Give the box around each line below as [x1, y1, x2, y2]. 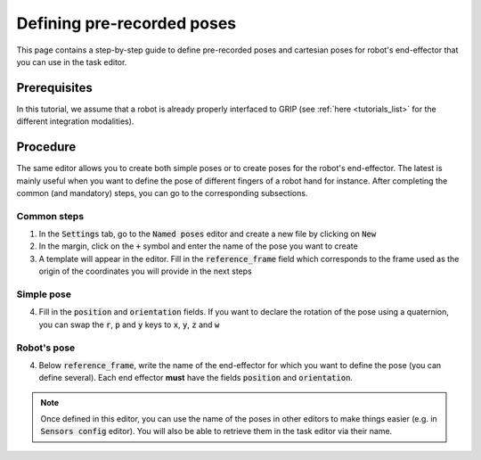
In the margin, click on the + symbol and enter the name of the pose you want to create [38, 241, 358, 251]
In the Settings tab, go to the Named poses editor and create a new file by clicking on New [38, 228, 377, 240]
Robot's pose [16, 341, 76, 354]
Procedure [16, 139, 77, 155]
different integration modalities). [16, 116, 135, 127]
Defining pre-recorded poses [16, 13, 237, 33]
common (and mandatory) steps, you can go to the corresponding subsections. [16, 187, 308, 198]
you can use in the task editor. [16, 56, 127, 67]
